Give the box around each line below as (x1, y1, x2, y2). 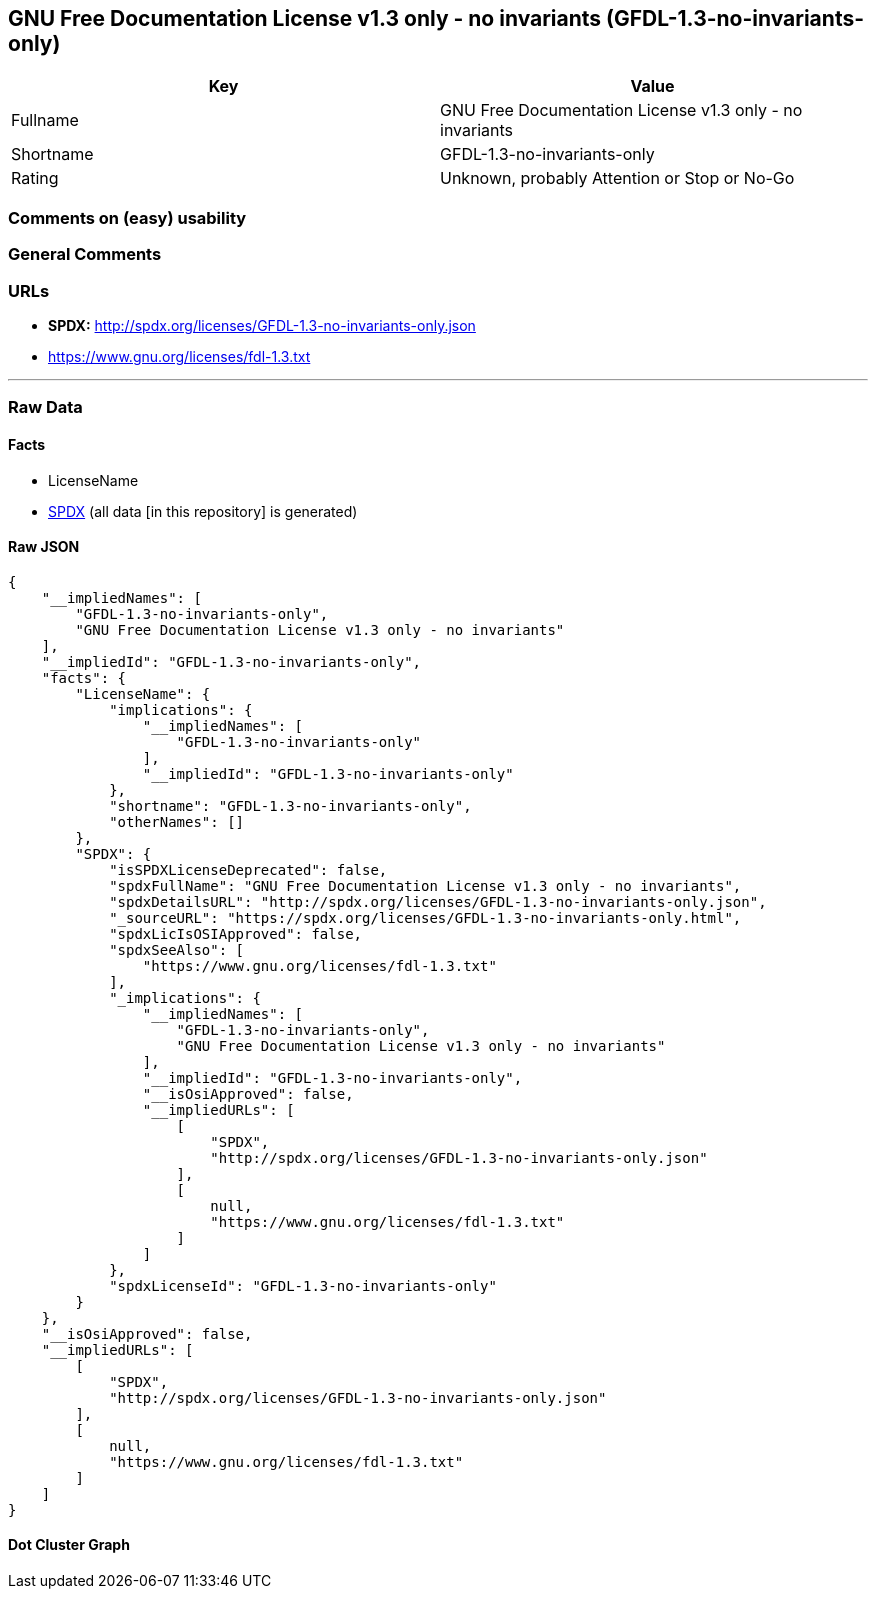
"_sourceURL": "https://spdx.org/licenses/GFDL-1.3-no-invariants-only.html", (109, 909, 742, 926)
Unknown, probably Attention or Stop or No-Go (440, 168, 795, 189)
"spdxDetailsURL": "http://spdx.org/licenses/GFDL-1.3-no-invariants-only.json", (109, 893, 767, 910)
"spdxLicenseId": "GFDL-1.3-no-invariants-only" (109, 1277, 497, 1294)
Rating (11, 168, 59, 189)
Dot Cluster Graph (8, 1536, 130, 1554)
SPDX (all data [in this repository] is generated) (48, 502, 358, 520)
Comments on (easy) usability (8, 207, 247, 228)
